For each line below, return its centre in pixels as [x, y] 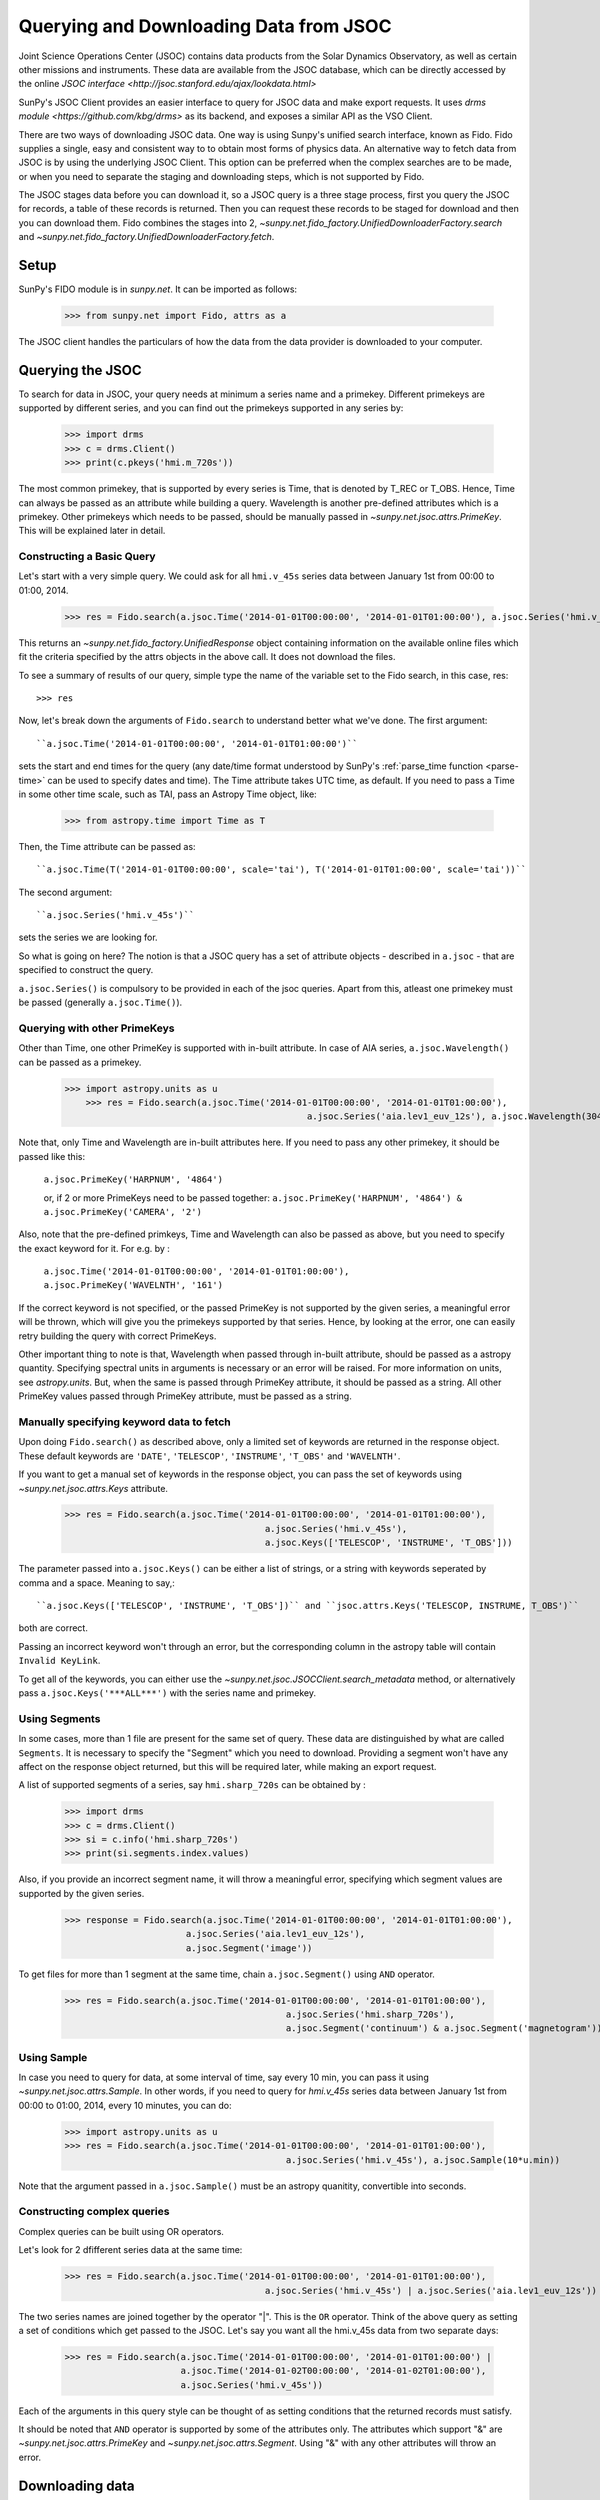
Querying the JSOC [80, 370]
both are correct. [53, 1628]
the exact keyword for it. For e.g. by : [94, 1248]
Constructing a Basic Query [87, 557]
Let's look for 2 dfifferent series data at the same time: [130, 2250]
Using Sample [53, 2057]
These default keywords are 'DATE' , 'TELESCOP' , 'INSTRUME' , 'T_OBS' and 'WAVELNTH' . [209, 1456]
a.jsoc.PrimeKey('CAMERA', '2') [122, 1211]
